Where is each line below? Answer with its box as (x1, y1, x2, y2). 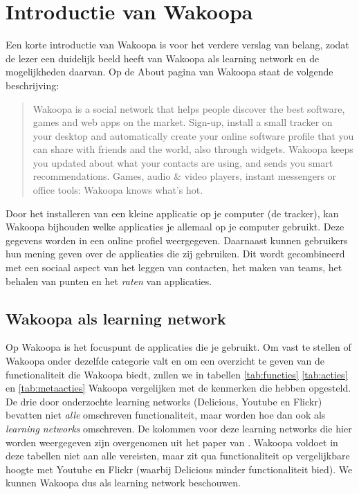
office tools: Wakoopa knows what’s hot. (33, 183, 203, 197)
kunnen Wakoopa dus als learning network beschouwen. (6, 475, 241, 490)
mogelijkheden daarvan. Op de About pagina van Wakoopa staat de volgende (6, 64, 333, 79)
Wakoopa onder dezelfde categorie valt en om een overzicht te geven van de (6, 354, 324, 368)
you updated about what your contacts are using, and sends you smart (33, 155, 333, 170)
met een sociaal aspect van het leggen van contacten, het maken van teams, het (6, 260, 342, 275)
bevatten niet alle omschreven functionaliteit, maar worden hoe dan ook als (6, 408, 326, 422)
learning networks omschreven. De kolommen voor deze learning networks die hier (6, 421, 352, 435)
